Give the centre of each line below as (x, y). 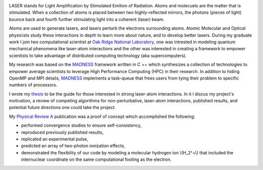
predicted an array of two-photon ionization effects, (73, 146)
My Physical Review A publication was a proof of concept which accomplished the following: (102, 116)
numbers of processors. (33, 85)
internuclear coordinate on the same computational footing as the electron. (96, 160)
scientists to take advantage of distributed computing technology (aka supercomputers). (98, 56)
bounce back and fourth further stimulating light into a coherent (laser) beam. (87, 19)
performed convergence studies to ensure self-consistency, (81, 125)
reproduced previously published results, (62, 132)
